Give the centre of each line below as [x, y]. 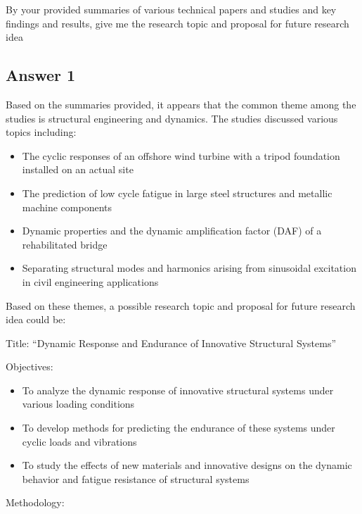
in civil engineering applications [90, 281]
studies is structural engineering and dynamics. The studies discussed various [172, 118]
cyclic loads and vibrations [79, 441]
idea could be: [36, 319]
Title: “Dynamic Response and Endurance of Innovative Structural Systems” [171, 343]
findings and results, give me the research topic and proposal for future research [177, 23]
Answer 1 [41, 75]
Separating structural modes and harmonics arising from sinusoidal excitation [189, 268]
